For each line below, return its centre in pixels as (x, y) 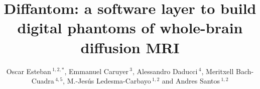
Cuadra (43, 81)
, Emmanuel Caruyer (96, 71)
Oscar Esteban (29, 71)
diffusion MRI (130, 47)
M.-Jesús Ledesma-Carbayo (109, 81)
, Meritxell (218, 71)
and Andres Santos (191, 81)
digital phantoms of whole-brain (130, 28)
